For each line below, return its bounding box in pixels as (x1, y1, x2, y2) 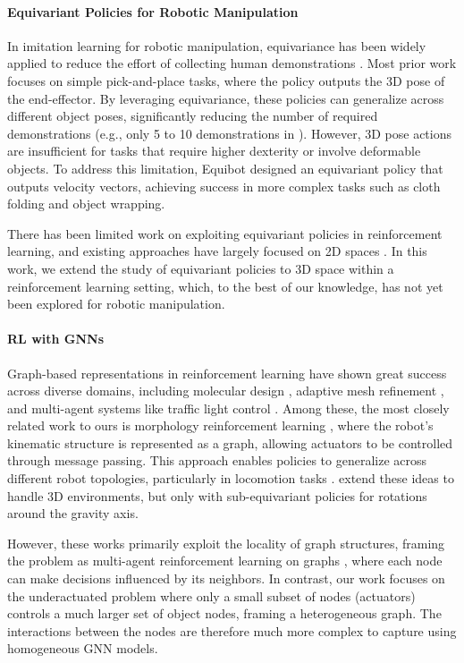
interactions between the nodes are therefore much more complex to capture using (7, 621, 457, 640)
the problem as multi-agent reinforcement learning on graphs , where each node (7, 551, 443, 570)
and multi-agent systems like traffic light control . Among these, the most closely (7, 398, 450, 417)
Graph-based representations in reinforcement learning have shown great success (7, 363, 447, 382)
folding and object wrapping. (7, 194, 165, 213)
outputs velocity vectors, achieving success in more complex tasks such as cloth (7, 176, 441, 195)
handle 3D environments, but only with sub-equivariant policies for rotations (7, 486, 427, 505)
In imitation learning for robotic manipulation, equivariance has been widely (7, 36, 426, 55)
